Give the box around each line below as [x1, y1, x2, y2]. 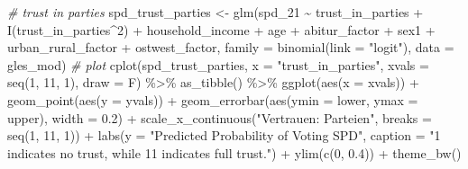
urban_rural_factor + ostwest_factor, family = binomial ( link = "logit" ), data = [7, 38, 454, 57]
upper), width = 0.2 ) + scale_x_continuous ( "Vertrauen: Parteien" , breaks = [7, 108, 432, 127]
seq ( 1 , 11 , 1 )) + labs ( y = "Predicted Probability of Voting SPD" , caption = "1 [7, 126, 441, 145]
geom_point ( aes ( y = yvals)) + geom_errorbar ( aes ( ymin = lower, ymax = [7, 90, 418, 109]
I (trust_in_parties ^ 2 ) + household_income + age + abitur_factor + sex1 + [7, 20, 436, 39]
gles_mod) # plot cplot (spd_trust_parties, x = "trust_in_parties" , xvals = [7, 55, 429, 74]
